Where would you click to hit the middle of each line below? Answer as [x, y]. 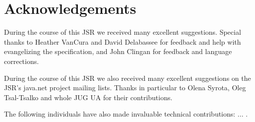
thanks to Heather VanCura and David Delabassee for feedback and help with [123, 41]
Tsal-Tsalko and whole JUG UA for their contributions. [88, 97]
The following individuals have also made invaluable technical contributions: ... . [126, 114]
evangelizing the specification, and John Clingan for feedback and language [118, 51]
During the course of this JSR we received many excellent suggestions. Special [123, 32]
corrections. [22, 61]
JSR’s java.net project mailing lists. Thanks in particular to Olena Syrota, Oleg [125, 88]
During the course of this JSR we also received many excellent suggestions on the [127, 78]
